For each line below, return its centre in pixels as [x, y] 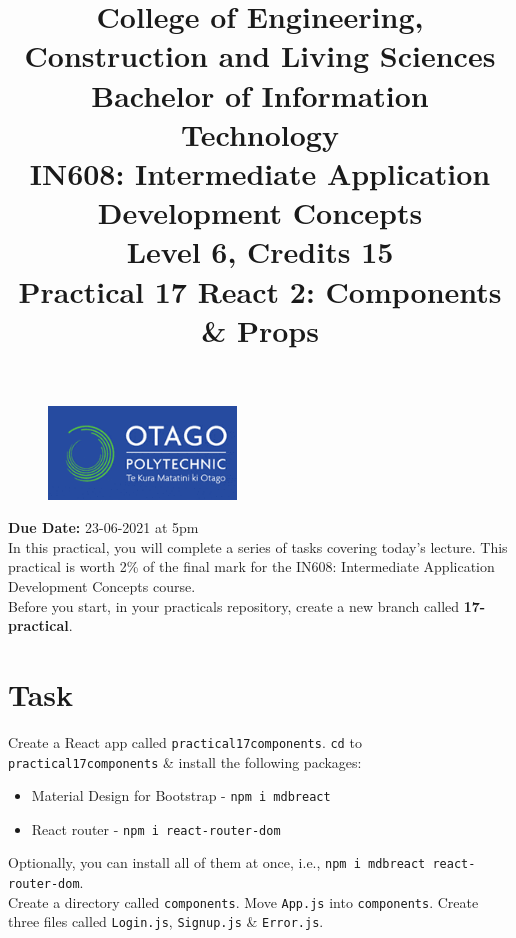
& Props [260, 329]
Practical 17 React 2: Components [260, 290]
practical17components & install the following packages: [185, 761]
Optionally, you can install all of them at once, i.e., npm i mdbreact [217, 862]
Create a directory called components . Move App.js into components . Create [243, 901]
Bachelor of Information [260, 94]
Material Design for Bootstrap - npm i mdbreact [181, 795]
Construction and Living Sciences [260, 55]
